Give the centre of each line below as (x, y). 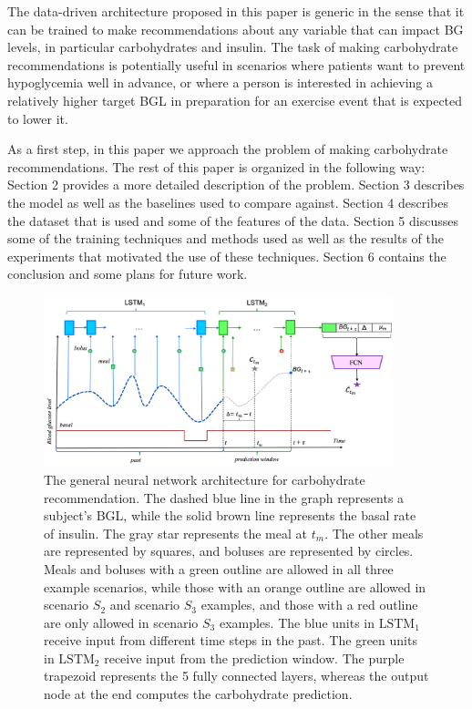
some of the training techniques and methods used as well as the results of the (226, 238)
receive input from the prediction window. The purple (254, 658)
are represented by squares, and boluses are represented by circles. (229, 551)
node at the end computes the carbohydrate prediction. (198, 694)
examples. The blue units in (297, 622)
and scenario (145, 605)
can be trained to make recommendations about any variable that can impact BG (236, 29)
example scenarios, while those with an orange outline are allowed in (235, 586)
